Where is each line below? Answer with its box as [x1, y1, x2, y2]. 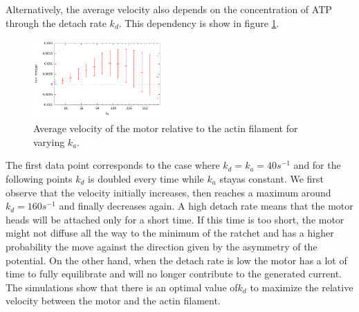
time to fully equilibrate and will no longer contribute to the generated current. [6, 266, 342, 281]
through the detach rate [6, 15, 107, 30]
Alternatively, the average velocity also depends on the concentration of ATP [6, 2, 332, 16]
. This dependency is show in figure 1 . [118, 15, 279, 30]
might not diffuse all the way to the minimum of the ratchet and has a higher [6, 226, 334, 240]
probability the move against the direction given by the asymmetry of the [6, 239, 317, 253]
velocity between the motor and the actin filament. [6, 293, 221, 308]
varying [33, 134, 65, 149]
